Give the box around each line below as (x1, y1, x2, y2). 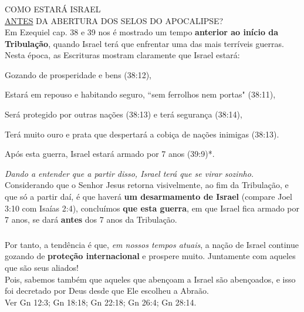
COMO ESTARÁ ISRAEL (5, 2, 101, 15)
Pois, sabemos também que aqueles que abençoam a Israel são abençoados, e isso (5, 273, 296, 285)
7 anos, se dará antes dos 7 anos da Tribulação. (5, 213, 177, 226)
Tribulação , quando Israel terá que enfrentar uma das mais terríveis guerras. (5, 37, 284, 49)
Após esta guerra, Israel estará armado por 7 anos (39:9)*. (5, 147, 215, 160)
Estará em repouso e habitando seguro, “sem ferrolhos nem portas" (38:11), (5, 88, 276, 100)
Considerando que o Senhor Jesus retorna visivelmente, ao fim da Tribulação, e (5, 179, 289, 191)
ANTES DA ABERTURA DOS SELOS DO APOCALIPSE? (5, 14, 224, 26)
